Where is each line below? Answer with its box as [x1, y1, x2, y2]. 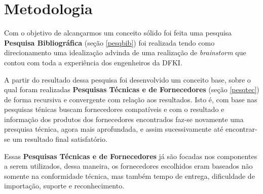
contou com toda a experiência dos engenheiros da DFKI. [4, 57, 182, 67]
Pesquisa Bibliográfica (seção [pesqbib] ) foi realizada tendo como [4, 37, 215, 48]
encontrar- [226, 124, 257, 134]
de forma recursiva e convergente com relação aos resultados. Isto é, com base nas [4, 94, 257, 104]
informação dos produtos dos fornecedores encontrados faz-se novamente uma [4, 113, 244, 124]
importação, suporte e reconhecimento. [4, 180, 125, 191]
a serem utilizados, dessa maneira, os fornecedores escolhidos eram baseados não [4, 161, 253, 171]
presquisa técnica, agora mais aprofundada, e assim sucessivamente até [4, 124, 223, 134]
